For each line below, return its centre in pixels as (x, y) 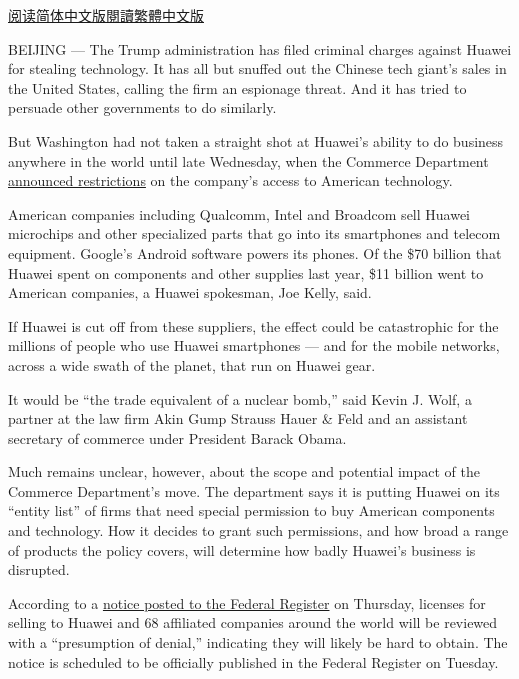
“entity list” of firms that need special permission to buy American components (251, 510)
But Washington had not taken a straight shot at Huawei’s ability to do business (256, 140)
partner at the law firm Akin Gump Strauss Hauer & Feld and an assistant (238, 418)
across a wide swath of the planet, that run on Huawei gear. (192, 364)
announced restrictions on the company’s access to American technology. (230, 180)
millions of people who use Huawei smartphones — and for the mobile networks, (254, 345)
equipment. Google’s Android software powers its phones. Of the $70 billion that (255, 252)
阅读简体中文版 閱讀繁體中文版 (106, 15)
